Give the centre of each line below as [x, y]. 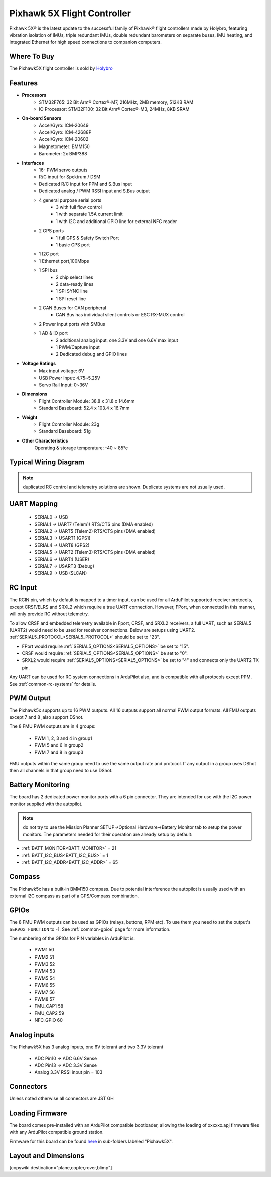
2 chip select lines [75, 277]
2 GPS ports [51, 231]
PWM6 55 [45, 985]
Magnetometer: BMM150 [64, 146]
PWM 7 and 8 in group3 [59, 752]
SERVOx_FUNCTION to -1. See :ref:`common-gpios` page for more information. [90, 929]
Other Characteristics [45, 440]
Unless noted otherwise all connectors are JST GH [61, 1099]
